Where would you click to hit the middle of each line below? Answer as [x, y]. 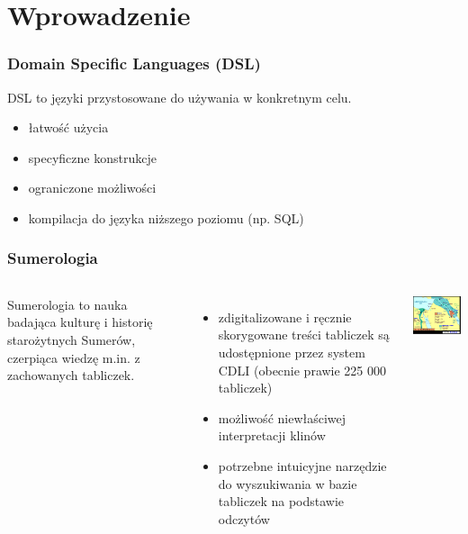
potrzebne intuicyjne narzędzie [302, 465]
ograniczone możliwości [92, 188]
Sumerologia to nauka [67, 304]
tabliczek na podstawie [281, 501]
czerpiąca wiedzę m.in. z [74, 357]
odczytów [244, 518]
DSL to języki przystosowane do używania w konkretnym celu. [180, 97]
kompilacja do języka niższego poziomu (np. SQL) [166, 217]
